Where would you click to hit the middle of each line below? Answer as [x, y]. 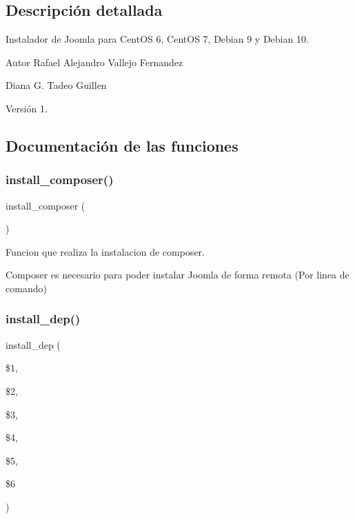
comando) [26, 288]
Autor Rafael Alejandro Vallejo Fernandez [94, 62]
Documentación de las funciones [122, 145]
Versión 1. [27, 108]
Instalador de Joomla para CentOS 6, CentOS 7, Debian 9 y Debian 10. [157, 39]
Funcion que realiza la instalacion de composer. [105, 251]
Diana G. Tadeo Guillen [56, 85]
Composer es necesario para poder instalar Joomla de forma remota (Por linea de [177, 275]
